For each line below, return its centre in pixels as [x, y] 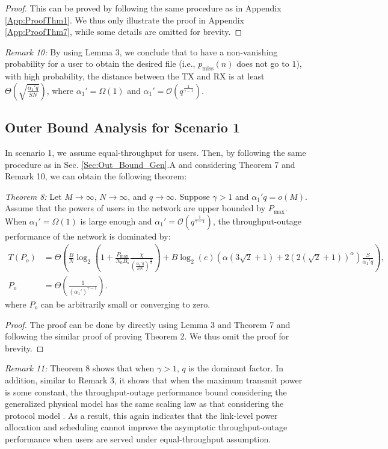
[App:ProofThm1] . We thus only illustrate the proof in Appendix [125, 20]
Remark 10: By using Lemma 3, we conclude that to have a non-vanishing [141, 51]
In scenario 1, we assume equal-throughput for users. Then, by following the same [156, 152]
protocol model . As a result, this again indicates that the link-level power [141, 415]
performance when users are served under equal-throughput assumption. [138, 438]
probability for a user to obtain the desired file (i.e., [100, 63]
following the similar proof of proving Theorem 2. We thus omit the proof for [147, 336]
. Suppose [192, 196]
